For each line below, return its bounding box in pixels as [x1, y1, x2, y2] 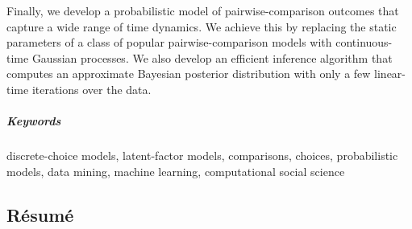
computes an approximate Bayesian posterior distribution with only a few [6, 65, 371, 82]
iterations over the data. [31, 80, 152, 97]
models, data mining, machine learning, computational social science [6, 162, 345, 179]
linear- [374, 65, 406, 82]
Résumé [6, 202, 74, 227]
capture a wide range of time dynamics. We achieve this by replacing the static [6, 18, 397, 35]
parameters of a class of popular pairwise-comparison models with [6, 34, 332, 51]
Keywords [6, 112, 61, 129]
